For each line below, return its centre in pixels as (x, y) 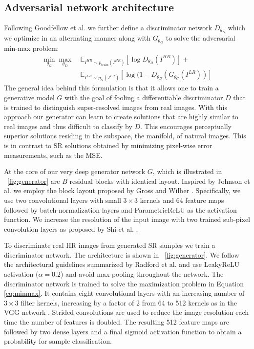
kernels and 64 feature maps (182, 200)
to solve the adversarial (201, 38)
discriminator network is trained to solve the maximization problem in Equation (124, 283)
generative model (29, 97)
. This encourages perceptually (186, 126)
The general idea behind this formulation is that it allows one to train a (111, 88)
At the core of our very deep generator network (75, 171)
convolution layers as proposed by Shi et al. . (71, 229)
